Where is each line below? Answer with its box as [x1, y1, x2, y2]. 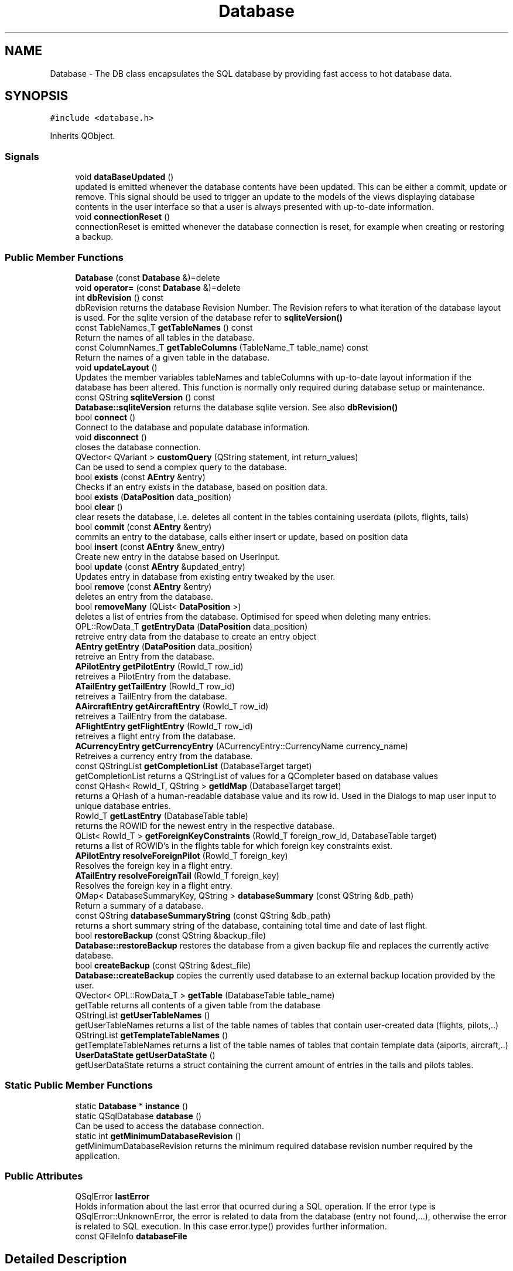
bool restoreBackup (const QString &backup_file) [75, 930, 266, 940]
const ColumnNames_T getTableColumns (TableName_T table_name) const [75, 342, 368, 352]
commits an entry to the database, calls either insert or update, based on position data [75, 531, 408, 542]
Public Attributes [5, 1170, 83, 1182]
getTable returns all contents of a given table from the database [75, 1000, 320, 1010]
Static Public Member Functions [5, 1079, 153, 1092]
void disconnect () [75, 431, 147, 442]
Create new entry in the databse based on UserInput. [75, 551, 280, 562]
